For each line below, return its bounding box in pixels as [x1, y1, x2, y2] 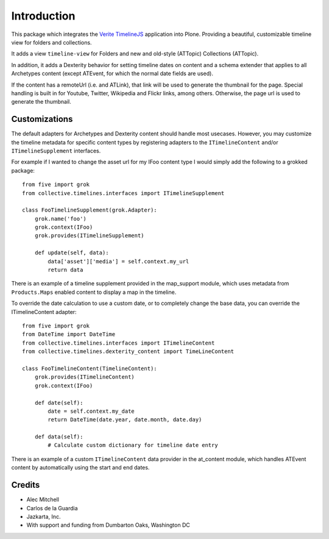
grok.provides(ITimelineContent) [34, 374, 135, 380]
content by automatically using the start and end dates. [11, 464, 150, 471]
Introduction [11, 9, 76, 23]
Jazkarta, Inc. [26, 513, 61, 520]
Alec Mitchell [26, 496, 59, 503]
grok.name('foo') [34, 215, 87, 222]
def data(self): [34, 434, 83, 440]
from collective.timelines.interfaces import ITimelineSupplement [22, 190, 225, 196]
